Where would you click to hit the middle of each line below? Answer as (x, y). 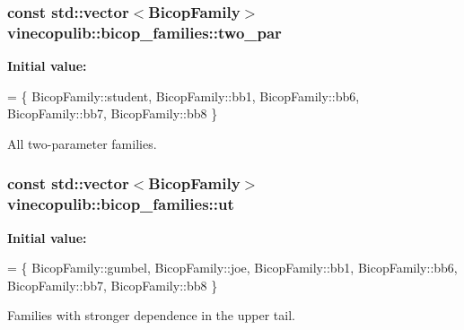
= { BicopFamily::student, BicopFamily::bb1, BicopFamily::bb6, (184, 96)
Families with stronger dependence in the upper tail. (151, 315)
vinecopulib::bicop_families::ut (121, 204)
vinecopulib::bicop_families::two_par (144, 32)
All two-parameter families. (82, 143)
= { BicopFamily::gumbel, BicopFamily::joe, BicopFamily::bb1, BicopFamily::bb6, (232, 268)
